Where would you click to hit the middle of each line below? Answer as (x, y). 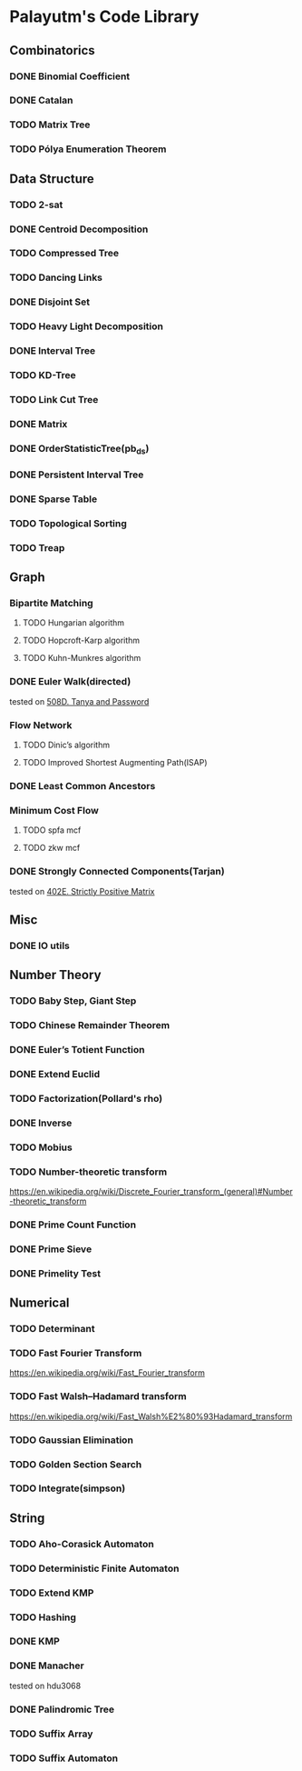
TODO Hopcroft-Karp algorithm (81, 640)
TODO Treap (37, 547)
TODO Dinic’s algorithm (66, 745)
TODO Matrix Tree (50, 125)
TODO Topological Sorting (68, 523)
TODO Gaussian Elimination (72, 1440)
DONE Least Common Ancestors (83, 785)
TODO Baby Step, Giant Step (73, 1001)
